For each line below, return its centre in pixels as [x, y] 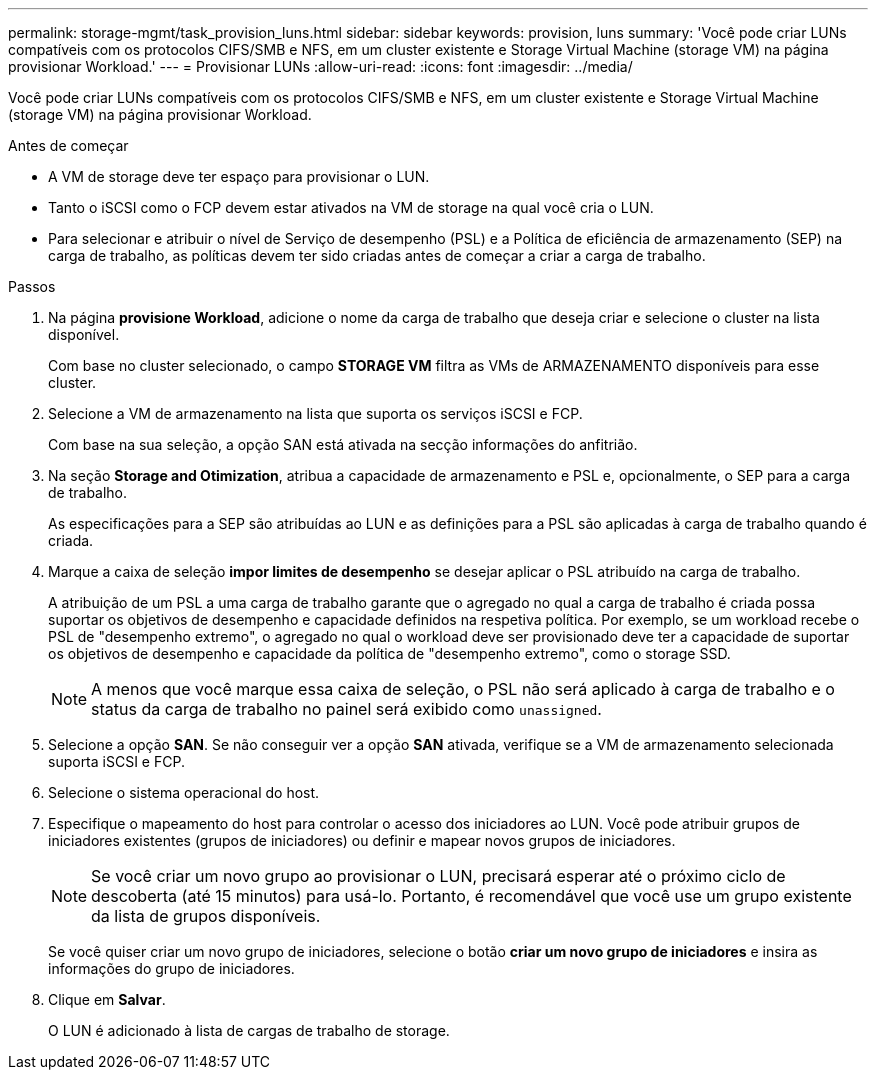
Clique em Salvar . [107, 999]
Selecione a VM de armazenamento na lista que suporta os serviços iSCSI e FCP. [315, 413]
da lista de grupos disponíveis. [206, 916]
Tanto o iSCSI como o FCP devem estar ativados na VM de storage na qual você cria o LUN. [351, 207]
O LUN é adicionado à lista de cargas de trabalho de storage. [249, 1030]
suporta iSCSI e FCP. [116, 761]
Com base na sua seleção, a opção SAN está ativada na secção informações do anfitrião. [343, 444]
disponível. [84, 334]
